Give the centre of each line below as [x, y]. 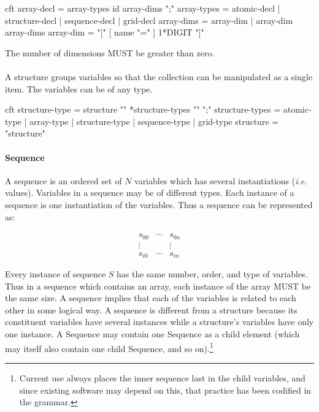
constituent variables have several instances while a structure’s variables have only [159, 322]
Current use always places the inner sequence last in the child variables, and [162, 377]
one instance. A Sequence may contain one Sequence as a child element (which [152, 334]
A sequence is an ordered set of [63, 180]
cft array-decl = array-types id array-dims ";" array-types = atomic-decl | [143, 8]
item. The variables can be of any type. [79, 88]
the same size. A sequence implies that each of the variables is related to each [151, 298]
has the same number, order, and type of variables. [212, 274]
